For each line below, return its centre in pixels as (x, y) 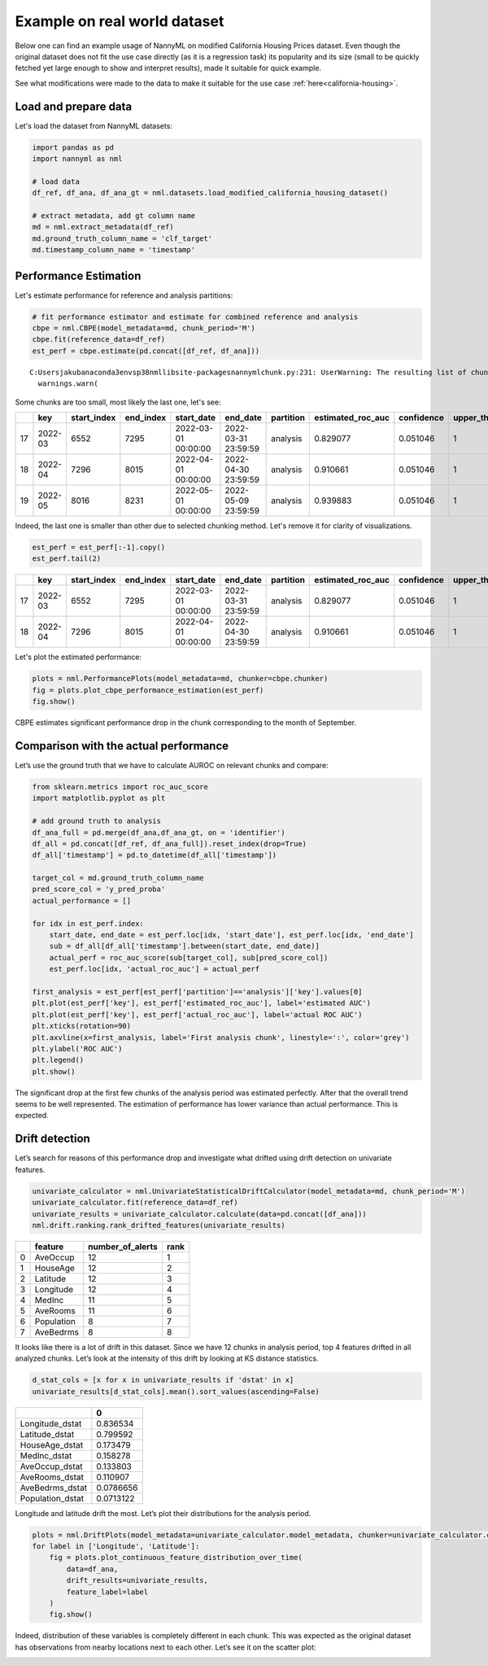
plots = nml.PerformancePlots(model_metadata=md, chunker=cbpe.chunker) (180, 679)
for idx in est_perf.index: (88, 923)
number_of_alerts (123, 1247)
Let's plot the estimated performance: (78, 657)
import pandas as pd (73, 147)
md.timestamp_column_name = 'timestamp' (113, 250)
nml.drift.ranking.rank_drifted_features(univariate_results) (159, 1225)
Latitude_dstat (47, 1434)
